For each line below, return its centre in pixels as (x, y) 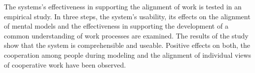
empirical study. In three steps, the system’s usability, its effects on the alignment (127, 16)
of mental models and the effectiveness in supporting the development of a (116, 26)
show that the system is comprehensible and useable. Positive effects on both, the (127, 45)
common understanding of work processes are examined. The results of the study (126, 35)
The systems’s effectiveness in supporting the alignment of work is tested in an (123, 6)
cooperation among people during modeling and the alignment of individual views (128, 55)
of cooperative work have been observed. (65, 64)
